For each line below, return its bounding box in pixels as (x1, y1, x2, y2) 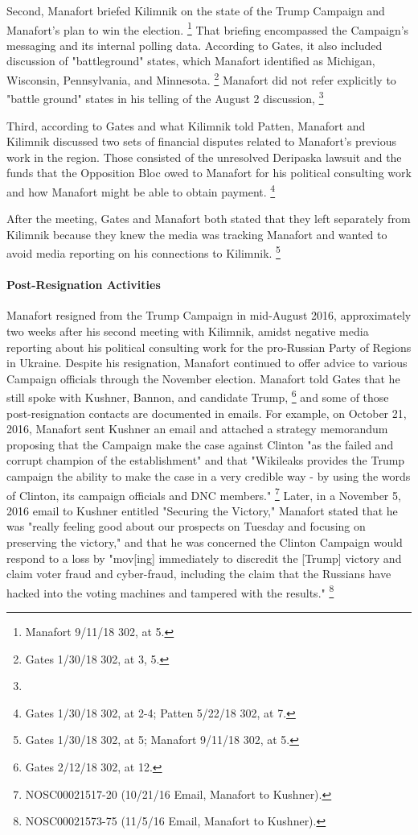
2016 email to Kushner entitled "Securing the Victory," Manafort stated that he (6, 502, 398, 519)
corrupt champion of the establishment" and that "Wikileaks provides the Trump (6, 452, 405, 469)
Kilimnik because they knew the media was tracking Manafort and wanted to (6, 225, 387, 242)
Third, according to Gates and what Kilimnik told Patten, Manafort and (6, 117, 366, 134)
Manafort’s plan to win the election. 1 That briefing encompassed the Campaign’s (6, 19, 409, 38)
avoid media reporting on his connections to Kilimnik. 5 (6, 242, 281, 261)
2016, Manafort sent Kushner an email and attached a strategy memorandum (6, 420, 388, 437)
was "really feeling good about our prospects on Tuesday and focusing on (6, 518, 366, 535)
